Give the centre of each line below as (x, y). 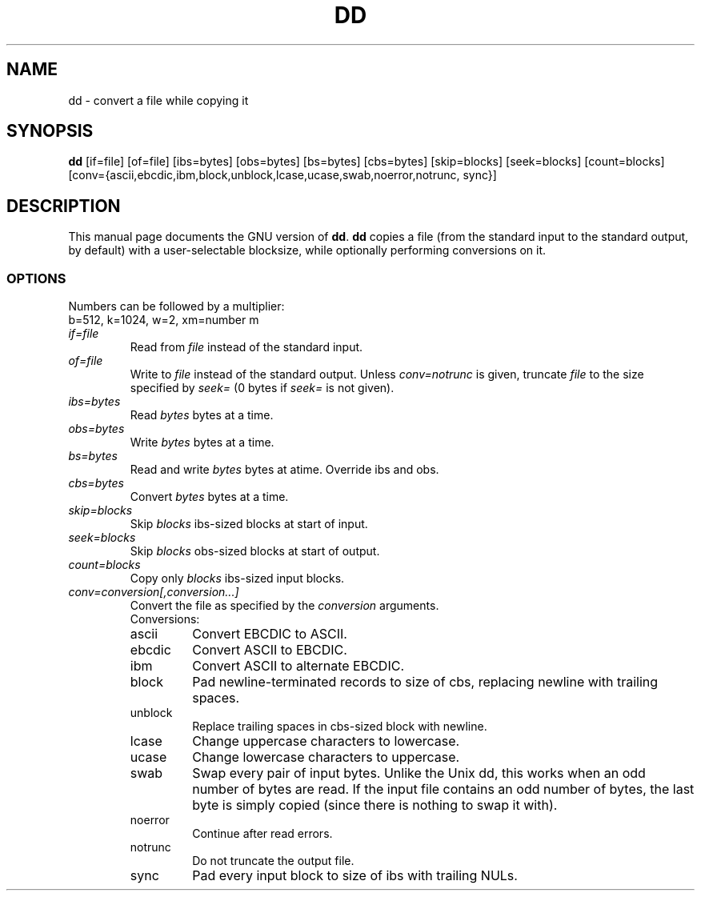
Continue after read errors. (262, 834)
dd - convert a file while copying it (158, 100)
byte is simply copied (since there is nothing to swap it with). (375, 805)
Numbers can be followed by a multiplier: (176, 306)
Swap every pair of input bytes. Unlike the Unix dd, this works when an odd (419, 773)
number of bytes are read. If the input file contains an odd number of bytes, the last (443, 789)
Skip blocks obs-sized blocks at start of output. (255, 551)
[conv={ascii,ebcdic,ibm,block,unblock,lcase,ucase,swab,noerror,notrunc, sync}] (282, 175)
